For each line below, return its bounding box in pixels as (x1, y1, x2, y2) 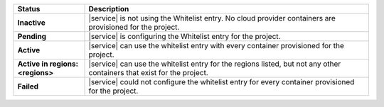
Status (17, 4, 41, 13)
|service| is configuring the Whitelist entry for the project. (88, 32, 281, 41)
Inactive (17, 18, 46, 28)
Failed (17, 81, 39, 91)
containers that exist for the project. (88, 68, 209, 77)
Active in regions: (17, 59, 78, 69)
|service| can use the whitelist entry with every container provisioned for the (88, 41, 344, 50)
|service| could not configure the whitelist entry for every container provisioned (88, 77, 355, 86)
